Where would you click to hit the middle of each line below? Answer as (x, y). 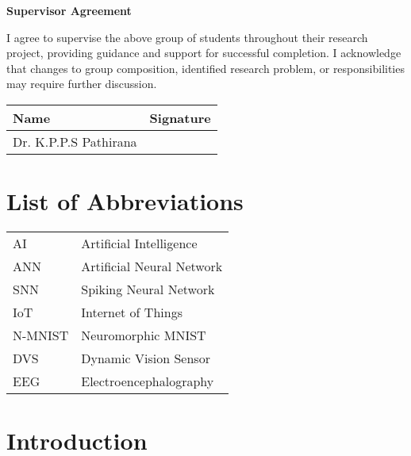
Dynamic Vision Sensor (146, 358)
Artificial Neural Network (152, 266)
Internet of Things (132, 312)
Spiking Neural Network (148, 289)
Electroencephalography (148, 381)
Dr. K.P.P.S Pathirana (75, 141)
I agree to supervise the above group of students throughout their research (187, 37)
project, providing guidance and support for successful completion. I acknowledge (204, 53)
